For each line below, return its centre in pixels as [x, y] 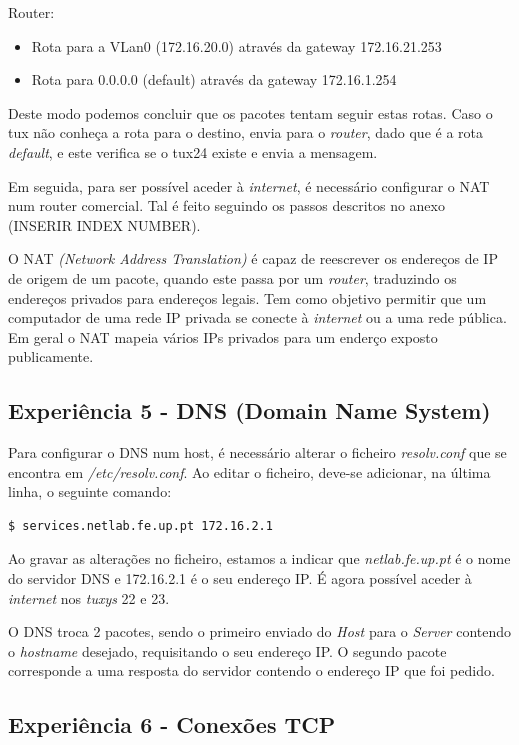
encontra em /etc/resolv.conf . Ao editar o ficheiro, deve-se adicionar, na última [249, 471]
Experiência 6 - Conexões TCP [172, 724]
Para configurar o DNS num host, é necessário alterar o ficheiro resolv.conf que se [257, 452]
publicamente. [51, 356]
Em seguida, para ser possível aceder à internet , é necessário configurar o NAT [249, 185]
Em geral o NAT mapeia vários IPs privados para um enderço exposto [223, 336]
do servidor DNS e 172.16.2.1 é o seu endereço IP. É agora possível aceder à [240, 578]
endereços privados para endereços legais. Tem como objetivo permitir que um [247, 297]
